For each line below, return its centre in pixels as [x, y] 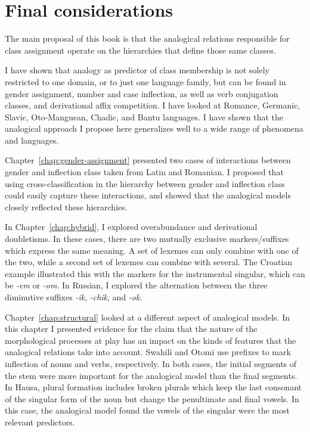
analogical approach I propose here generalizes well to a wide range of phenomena [154, 128]
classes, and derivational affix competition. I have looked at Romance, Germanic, [153, 105]
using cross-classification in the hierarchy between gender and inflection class [145, 183]
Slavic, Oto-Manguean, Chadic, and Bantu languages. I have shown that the [144, 116]
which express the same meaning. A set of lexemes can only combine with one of [152, 250]
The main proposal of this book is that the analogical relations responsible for [147, 38]
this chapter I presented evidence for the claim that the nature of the [131, 329]
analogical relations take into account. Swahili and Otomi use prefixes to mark [148, 352]
